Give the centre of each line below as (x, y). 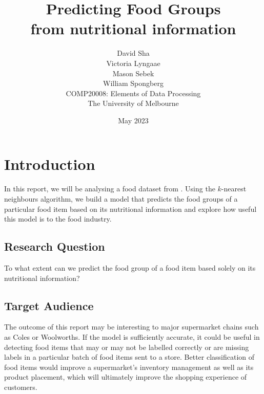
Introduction (50, 164)
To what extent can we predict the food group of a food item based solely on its (130, 267)
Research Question (55, 246)
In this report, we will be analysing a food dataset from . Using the (110, 189)
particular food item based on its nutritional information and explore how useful (130, 209)
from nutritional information (133, 28)
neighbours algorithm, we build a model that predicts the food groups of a (121, 199)
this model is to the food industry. (58, 219)
